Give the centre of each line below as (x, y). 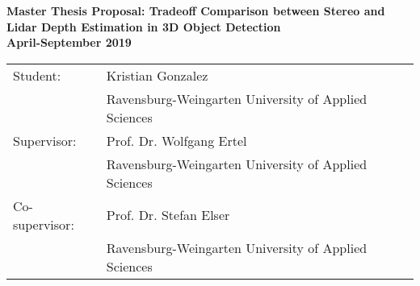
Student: (37, 75)
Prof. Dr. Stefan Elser (168, 215)
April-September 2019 (69, 42)
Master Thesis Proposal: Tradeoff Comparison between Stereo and (196, 10)
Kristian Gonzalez (157, 75)
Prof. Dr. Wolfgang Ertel (176, 140)
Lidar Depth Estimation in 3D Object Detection (144, 26)
